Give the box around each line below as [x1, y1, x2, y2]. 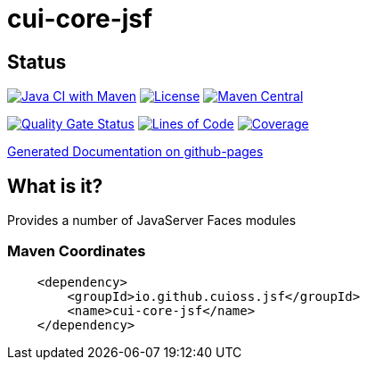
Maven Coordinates [7, 242, 146, 261]
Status [7, 50, 67, 73]
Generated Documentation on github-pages [7, 144, 264, 160]
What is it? [7, 174, 103, 197]
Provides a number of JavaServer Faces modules [7, 213, 297, 229]
